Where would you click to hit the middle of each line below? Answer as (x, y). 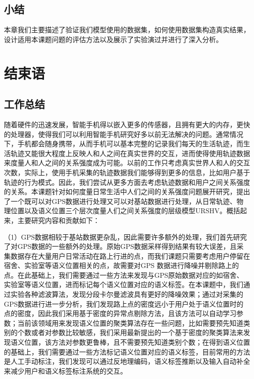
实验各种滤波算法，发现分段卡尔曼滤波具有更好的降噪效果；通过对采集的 (127, 294)
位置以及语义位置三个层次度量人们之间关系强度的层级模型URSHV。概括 (125, 211)
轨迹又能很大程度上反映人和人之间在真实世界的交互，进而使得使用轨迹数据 (130, 153)
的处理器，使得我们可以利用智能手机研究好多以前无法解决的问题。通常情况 (124, 134)
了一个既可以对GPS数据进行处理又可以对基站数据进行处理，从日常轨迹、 (120, 201)
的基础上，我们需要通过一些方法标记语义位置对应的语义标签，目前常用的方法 (127, 351)
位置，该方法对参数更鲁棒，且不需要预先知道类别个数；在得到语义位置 (137, 342)
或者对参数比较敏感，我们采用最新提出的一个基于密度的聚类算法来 (137, 332)
